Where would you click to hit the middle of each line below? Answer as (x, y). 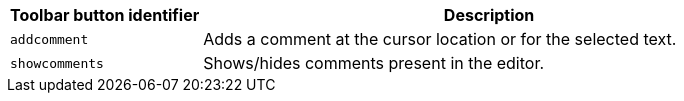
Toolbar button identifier (105, 15)
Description (489, 15)
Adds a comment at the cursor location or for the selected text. (440, 39)
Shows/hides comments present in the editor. (374, 63)
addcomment (49, 39)
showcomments (57, 63)
